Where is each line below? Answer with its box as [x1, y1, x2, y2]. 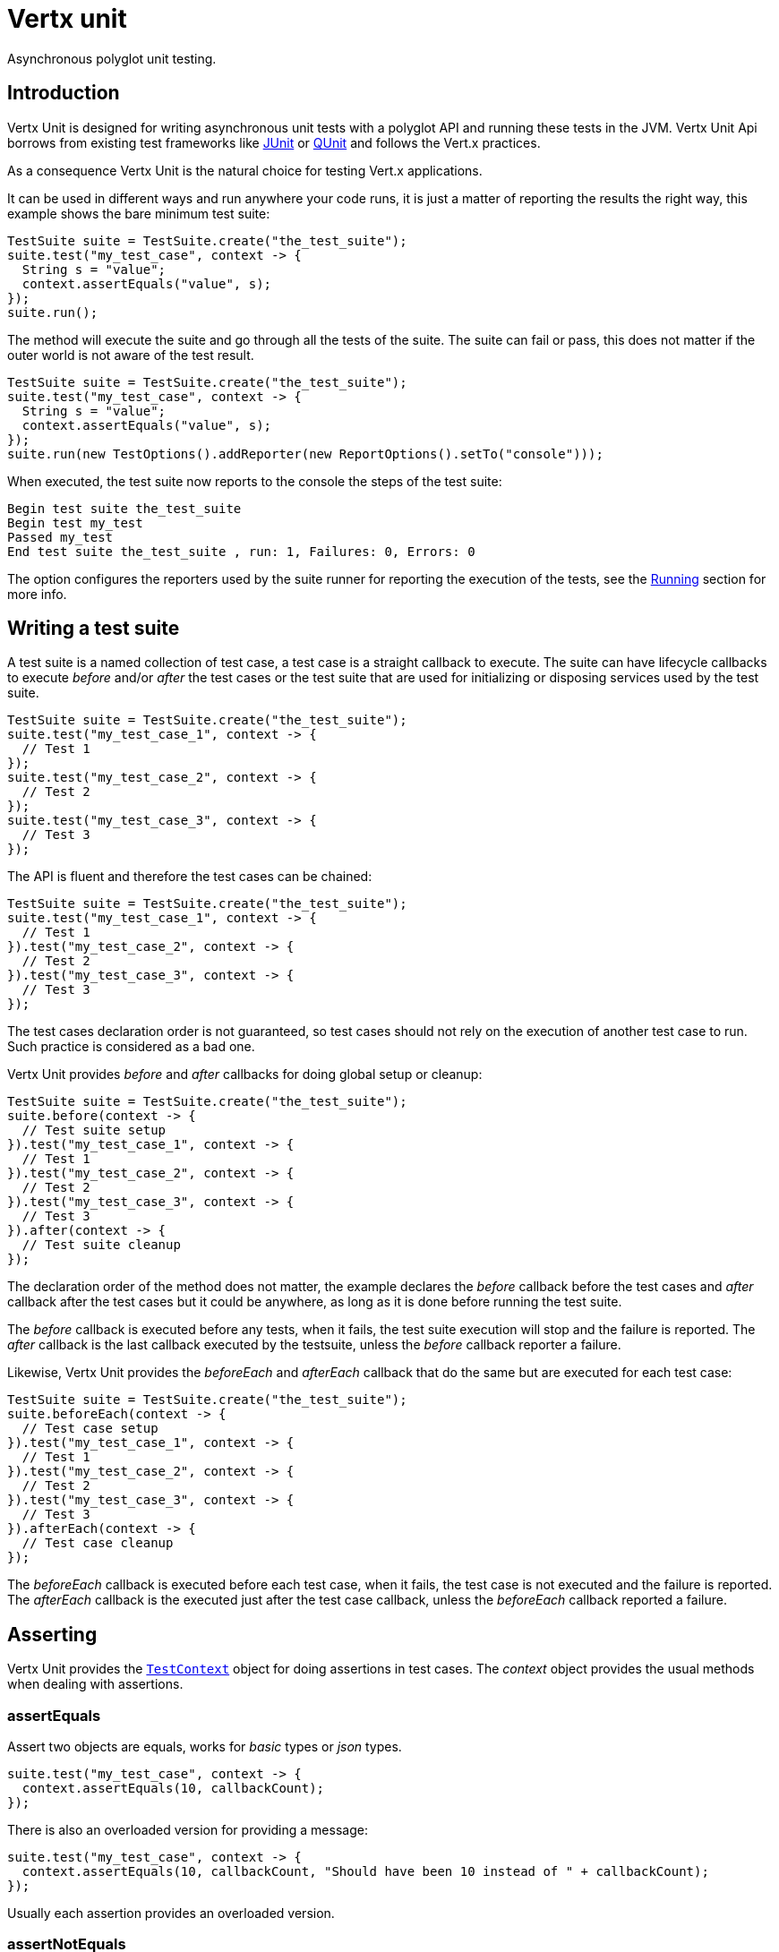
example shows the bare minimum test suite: [7, 205, 270, 221]
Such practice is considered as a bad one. [7, 1039, 255, 1055]
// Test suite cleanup [21, 1237, 181, 1253]
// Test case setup [21, 1421, 158, 1436]
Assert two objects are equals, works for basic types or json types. [7, 1739, 402, 1755]
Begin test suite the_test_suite [7, 501, 242, 516]
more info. [7, 586, 67, 602]
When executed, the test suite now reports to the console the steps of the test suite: [7, 473, 502, 489]
